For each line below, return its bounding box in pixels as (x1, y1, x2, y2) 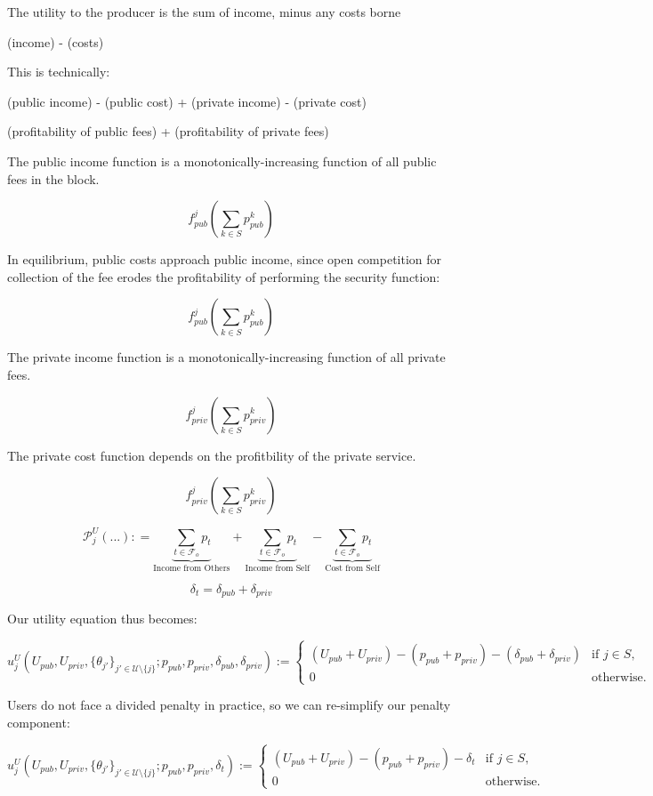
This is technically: (7, 62, 110, 81)
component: (7, 713, 70, 731)
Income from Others (153, 564, 230, 574)
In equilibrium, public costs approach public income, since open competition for (7, 250, 442, 269)
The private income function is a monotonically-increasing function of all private (7, 348, 446, 366)
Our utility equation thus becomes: (7, 609, 198, 628)
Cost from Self (325, 564, 380, 574)
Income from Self (245, 564, 310, 574)
